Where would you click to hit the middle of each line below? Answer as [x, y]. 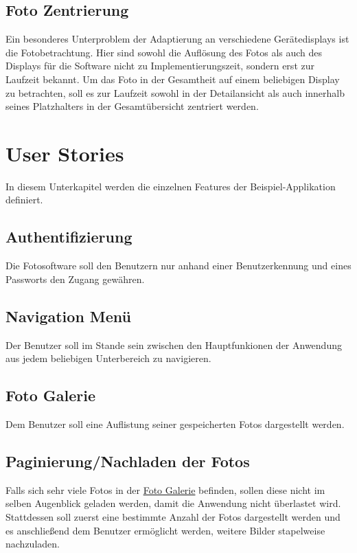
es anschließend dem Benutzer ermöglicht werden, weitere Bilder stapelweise [165, 530]
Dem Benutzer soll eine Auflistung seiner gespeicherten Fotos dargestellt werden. [175, 424]
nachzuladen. [33, 544]
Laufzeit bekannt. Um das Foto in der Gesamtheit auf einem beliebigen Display [173, 79]
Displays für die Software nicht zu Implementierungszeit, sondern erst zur [160, 66]
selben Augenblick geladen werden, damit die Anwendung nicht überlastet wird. [173, 503]
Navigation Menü [69, 316]
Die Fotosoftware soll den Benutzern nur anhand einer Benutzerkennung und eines [178, 266]
